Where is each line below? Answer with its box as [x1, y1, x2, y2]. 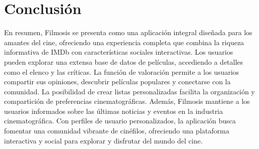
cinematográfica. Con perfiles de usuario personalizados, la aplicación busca [4, 115, 236, 126]
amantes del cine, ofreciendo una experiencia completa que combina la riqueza [4, 37, 244, 47]
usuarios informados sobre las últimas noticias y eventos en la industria [4, 105, 223, 116]
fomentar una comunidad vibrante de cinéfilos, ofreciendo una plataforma [4, 125, 229, 136]
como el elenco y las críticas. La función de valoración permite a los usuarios [4, 66, 239, 77]
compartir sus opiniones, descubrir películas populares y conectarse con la [4, 76, 231, 87]
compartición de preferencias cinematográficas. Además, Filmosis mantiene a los [4, 96, 250, 106]
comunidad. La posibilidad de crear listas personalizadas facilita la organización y [4, 86, 255, 96]
